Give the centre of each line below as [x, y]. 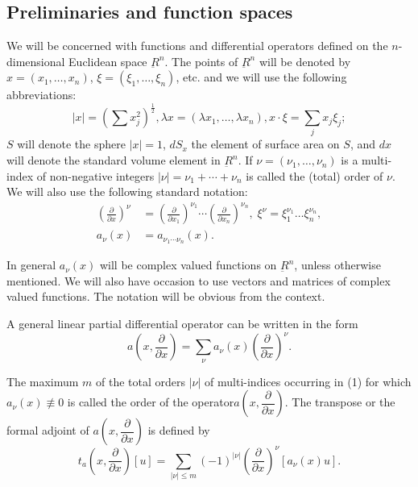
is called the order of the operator [151, 402]
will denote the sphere [71, 144]
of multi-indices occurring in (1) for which [308, 381]
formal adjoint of [48, 430]
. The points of [201, 61]
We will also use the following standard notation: [127, 191]
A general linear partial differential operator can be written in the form [182, 324]
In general [31, 265]
